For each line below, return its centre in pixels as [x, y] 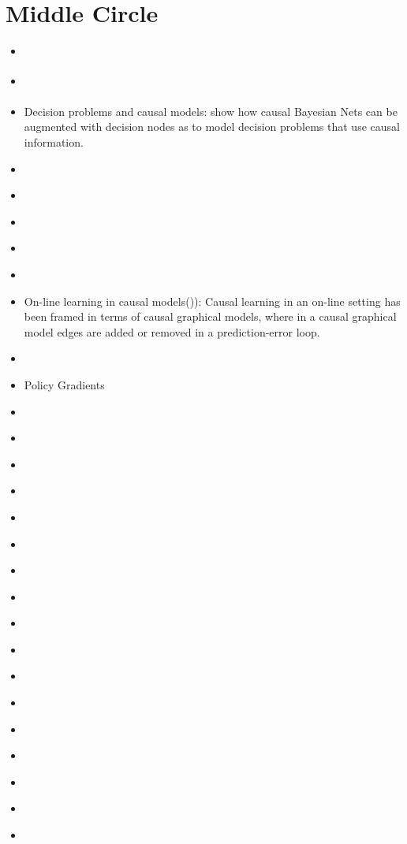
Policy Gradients [64, 384]
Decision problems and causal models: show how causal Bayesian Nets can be [211, 111]
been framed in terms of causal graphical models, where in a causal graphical [210, 316]
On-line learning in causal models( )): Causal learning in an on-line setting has [212, 301]
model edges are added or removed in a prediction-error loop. [172, 331]
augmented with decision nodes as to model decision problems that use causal [212, 126]
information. [54, 142]
